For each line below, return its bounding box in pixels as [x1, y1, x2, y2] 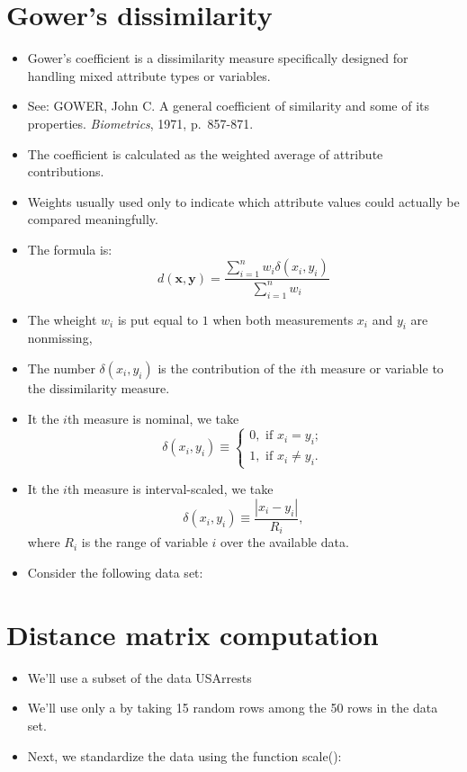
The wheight [27, 310, 97, 328]
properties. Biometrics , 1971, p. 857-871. [27, 113, 254, 132]
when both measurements [212, 310, 354, 328]
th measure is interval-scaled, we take [67, 480, 274, 498]
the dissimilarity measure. [27, 379, 170, 398]
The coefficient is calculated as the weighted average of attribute [27, 144, 383, 163]
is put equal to [117, 310, 199, 328]
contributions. [27, 162, 104, 181]
